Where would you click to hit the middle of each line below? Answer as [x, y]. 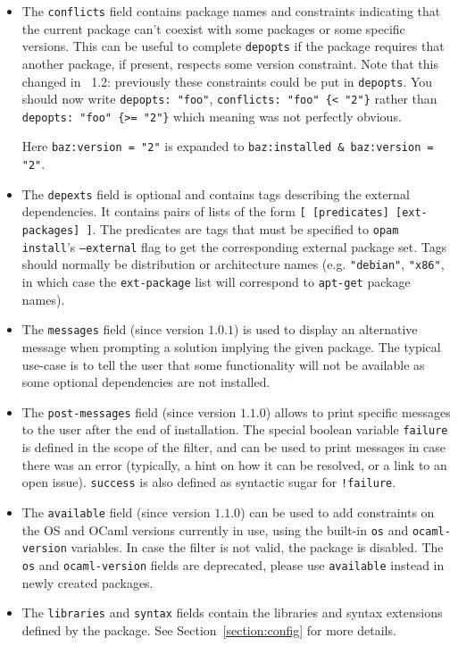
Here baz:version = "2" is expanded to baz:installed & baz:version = [228, 146]
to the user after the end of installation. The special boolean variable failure [235, 429]
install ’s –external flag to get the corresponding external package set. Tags [234, 246]
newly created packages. [87, 582]
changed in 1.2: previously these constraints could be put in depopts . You [227, 81]
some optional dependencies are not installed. [146, 382]
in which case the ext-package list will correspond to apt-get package [216, 282]
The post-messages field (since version [129, 411]
